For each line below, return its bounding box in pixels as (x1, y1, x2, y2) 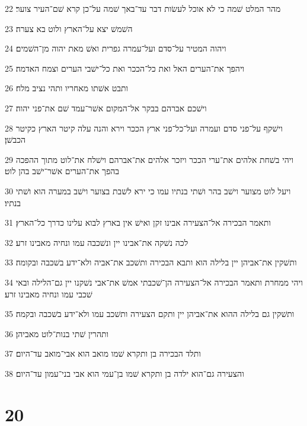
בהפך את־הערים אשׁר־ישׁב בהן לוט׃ (5, 165, 120, 177)
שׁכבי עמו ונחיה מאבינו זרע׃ (5, 287, 92, 300)
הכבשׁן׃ (5, 133, 26, 146)
